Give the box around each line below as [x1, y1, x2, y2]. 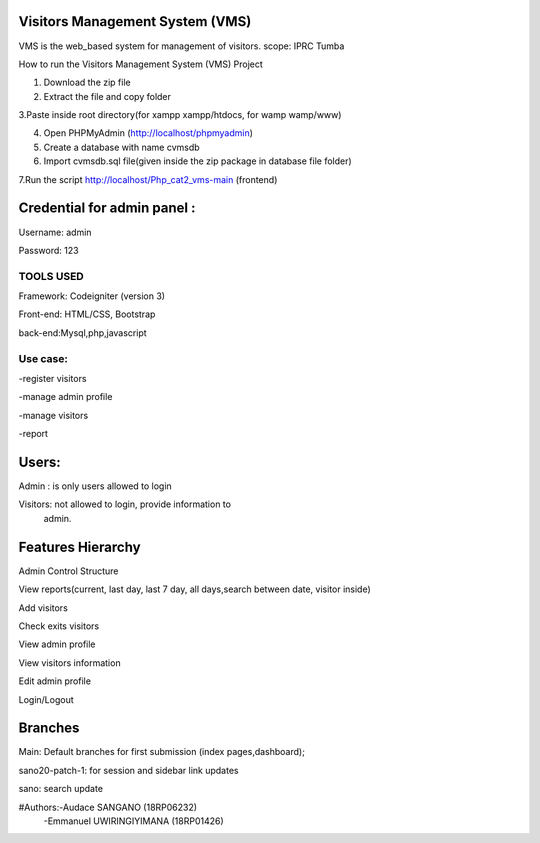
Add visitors [18, 601, 69, 614]
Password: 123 [18, 244, 79, 256]
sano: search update [18, 783, 104, 795]
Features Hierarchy [18, 538, 141, 555]
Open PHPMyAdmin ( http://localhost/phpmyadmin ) [43, 127, 254, 139]
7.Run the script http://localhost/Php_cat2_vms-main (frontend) [18, 173, 278, 185]
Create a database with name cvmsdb [43, 141, 200, 153]
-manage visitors [18, 409, 89, 421]
